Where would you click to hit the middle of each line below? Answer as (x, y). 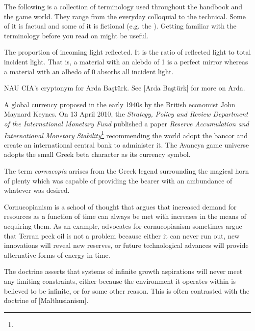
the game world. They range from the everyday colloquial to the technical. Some (125, 16)
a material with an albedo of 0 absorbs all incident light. (89, 71)
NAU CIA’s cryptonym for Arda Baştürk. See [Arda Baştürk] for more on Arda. (125, 88)
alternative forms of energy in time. (57, 255)
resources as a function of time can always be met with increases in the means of (125, 216)
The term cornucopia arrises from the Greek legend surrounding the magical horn (127, 170)
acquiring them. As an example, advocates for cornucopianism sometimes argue (123, 226)
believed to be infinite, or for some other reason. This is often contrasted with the (127, 290)
